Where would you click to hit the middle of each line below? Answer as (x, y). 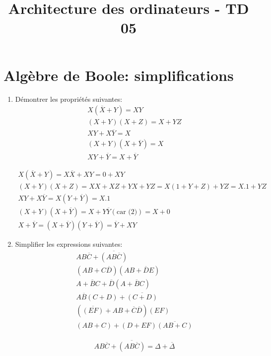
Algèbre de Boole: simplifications (119, 75)
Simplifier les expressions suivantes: (69, 244)
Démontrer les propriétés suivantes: (69, 99)
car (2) (127, 212)
